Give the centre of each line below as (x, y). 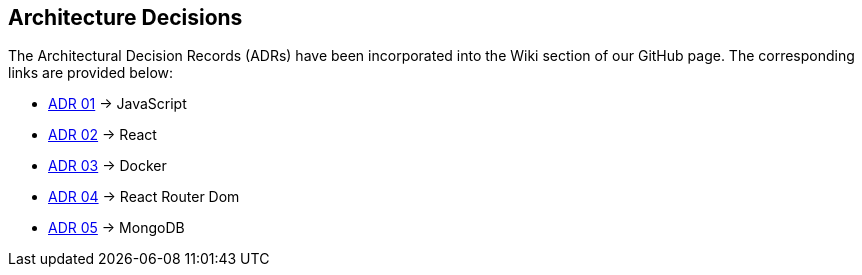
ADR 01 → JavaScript (117, 104)
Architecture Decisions (125, 17)
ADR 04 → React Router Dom (144, 197)
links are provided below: (91, 73)
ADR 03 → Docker (107, 166)
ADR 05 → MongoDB (116, 228)
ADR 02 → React (102, 135)
